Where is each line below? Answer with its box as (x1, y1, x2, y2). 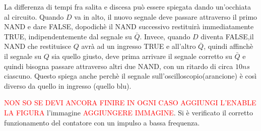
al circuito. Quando (4, 11, 64, 22)
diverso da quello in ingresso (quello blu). (4, 80, 132, 91)
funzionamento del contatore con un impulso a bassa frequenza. (4, 117, 200, 127)
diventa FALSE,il (201, 31, 254, 41)
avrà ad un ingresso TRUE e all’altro (81, 41, 196, 51)
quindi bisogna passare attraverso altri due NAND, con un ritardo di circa (4, 60, 233, 71)
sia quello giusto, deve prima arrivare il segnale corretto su (51, 50, 232, 61)
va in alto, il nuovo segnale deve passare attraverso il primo (74, 11, 257, 22)
